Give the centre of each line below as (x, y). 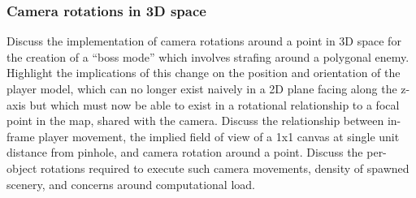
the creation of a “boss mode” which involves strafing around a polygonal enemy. (208, 56)
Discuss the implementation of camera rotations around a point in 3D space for (204, 41)
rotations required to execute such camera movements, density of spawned (225, 168)
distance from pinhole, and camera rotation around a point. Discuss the (185, 152)
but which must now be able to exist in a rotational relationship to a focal (214, 104)
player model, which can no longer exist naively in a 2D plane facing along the (202, 88)
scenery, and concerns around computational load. (131, 184)
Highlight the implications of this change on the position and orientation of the (204, 73)
